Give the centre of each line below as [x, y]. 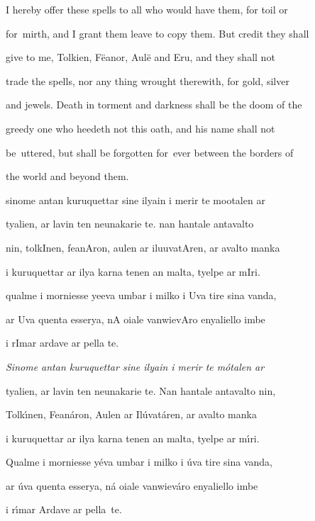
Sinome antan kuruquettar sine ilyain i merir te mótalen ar [135, 366]
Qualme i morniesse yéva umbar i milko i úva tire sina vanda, [139, 462]
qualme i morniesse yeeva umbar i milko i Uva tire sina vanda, [141, 295]
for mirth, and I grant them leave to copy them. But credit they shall [157, 33]
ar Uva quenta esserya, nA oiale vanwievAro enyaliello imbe [136, 319]
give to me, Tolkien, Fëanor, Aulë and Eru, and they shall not [140, 57]
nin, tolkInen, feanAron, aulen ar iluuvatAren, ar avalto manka [143, 247]
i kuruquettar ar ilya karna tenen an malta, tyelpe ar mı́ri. [133, 438]
